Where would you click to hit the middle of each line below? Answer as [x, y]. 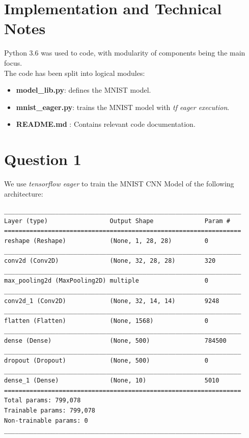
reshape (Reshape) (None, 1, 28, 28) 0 [106, 241]
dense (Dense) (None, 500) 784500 [115, 340]
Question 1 [43, 159]
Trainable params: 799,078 [50, 411]
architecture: [24, 193]
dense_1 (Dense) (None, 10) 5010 [112, 381]
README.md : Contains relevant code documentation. [106, 124]
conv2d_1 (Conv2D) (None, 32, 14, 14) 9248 [112, 301]
